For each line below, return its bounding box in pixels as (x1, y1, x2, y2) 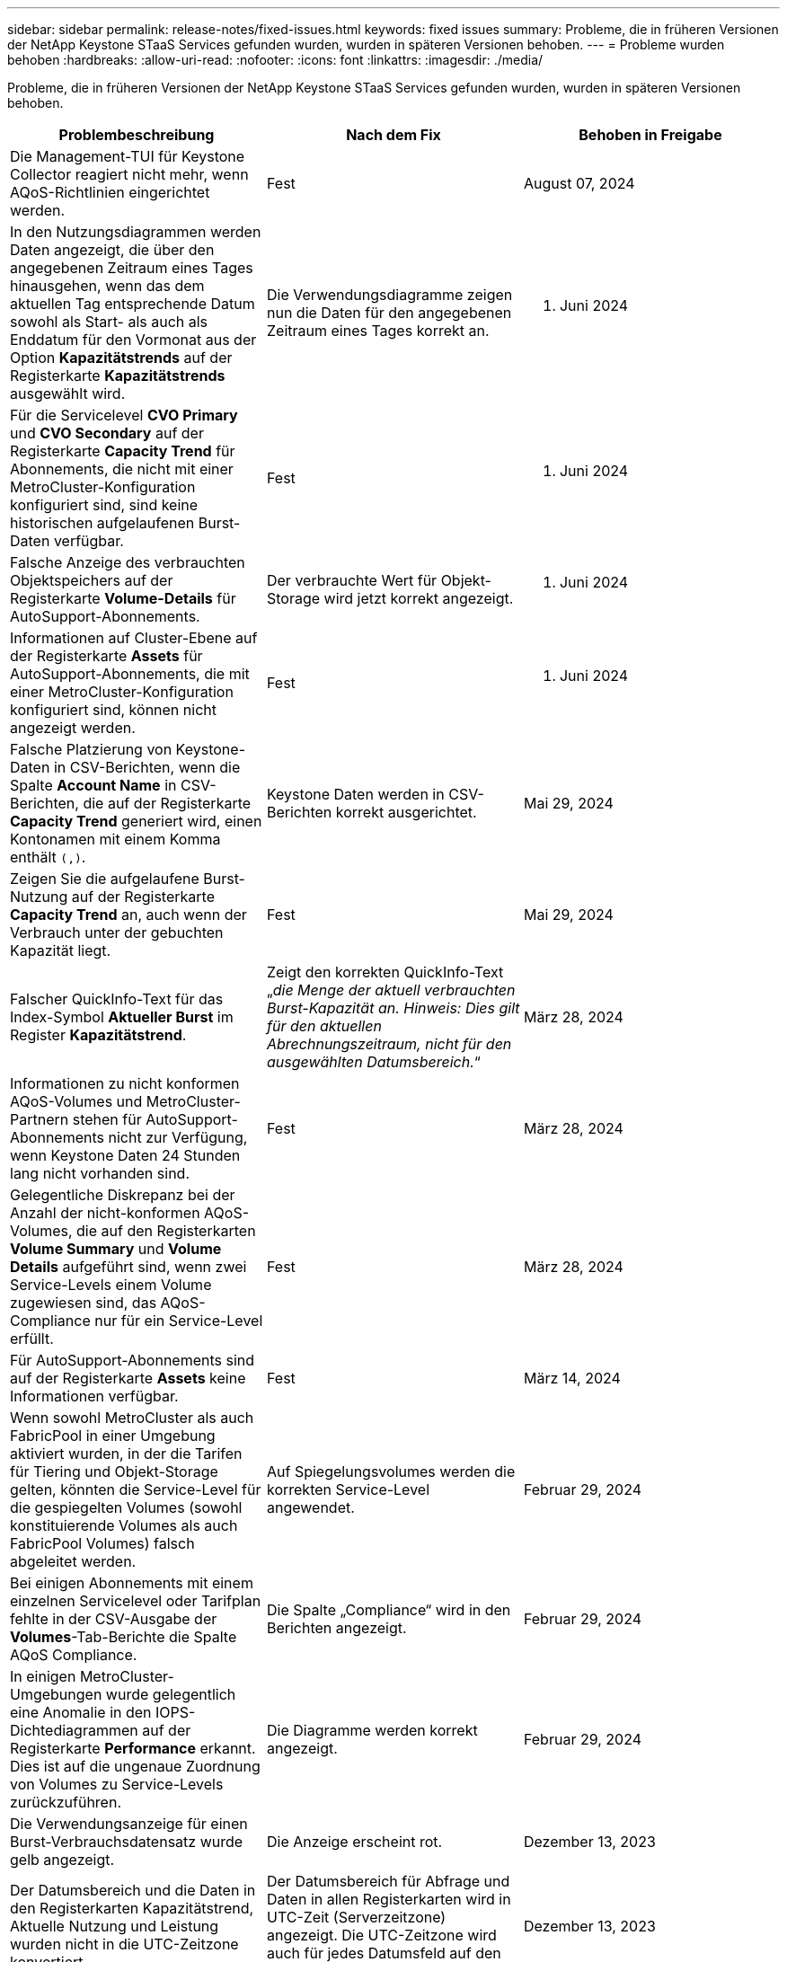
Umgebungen (10, 1685, 102, 1703)
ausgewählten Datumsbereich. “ (266, 1053, 481, 1071)
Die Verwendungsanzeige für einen (10, 1815, 248, 1833)
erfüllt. (10, 1330, 54, 1348)
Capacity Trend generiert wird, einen (10, 812, 262, 830)
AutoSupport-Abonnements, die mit (10, 665, 250, 683)
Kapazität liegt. (10, 941, 111, 959)
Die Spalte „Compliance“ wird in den (266, 1601, 511, 1619)
